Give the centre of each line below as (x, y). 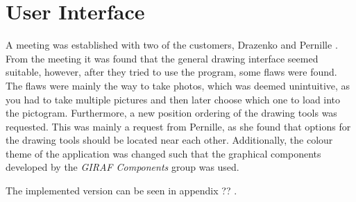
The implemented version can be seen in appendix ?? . (121, 191)
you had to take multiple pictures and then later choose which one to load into (173, 99)
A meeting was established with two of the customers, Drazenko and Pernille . (172, 45)
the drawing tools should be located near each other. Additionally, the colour (169, 140)
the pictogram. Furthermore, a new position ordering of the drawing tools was (171, 113)
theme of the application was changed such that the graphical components (163, 153)
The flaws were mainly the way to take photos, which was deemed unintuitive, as (178, 85)
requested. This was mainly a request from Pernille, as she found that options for (178, 126)
